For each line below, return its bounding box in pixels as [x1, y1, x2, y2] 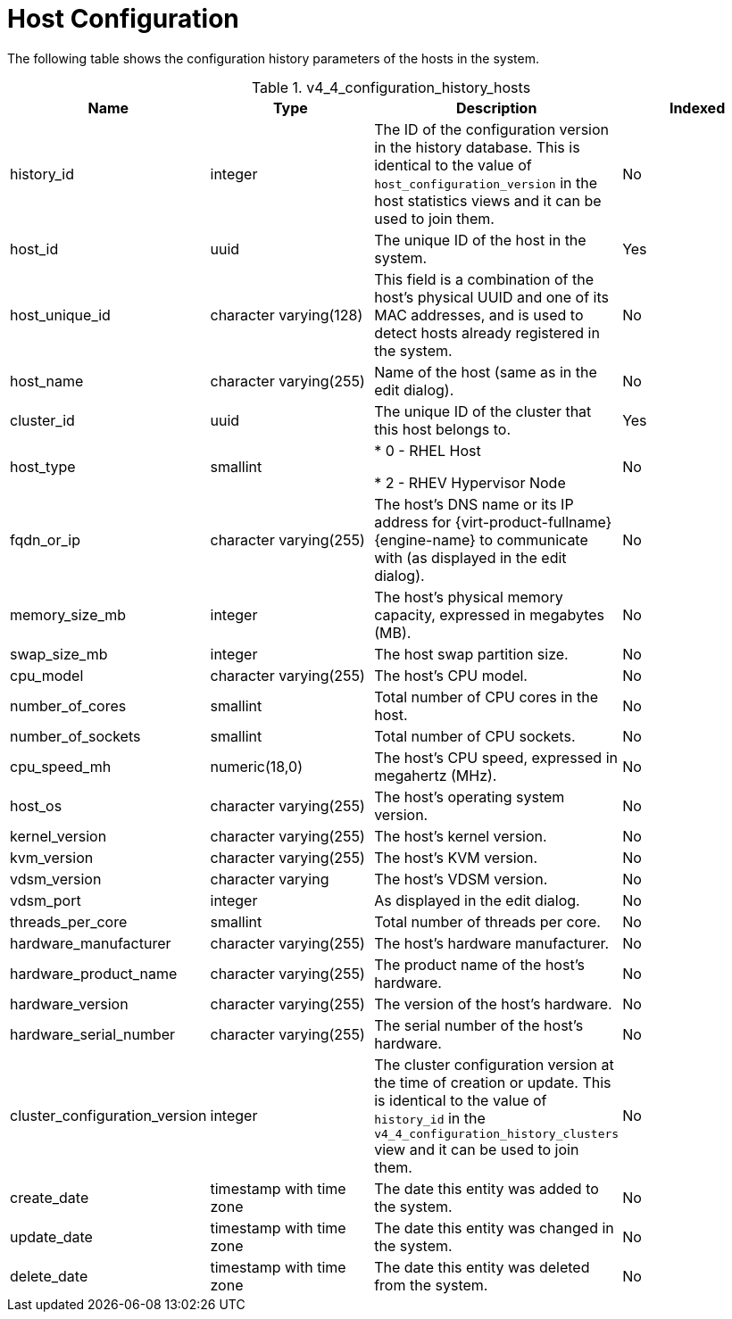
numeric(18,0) [210, 757, 303, 776]
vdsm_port [10, 891, 81, 909]
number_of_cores [10, 696, 127, 715]
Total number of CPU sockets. [374, 726, 576, 745]
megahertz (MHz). [374, 766, 497, 784]
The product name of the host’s [374, 955, 586, 974]
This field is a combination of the [374, 270, 594, 288]
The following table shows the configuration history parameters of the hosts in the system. [7, 50, 540, 66]
